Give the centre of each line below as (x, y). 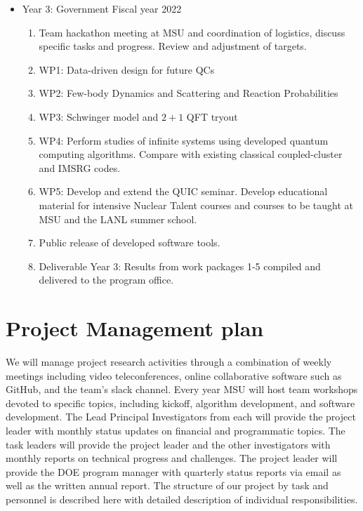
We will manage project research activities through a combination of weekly (169, 362)
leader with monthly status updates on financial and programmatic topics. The (176, 430)
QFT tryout (212, 116)
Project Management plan (135, 328)
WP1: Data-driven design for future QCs (127, 69)
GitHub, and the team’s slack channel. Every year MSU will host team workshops (182, 389)
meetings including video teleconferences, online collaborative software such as (174, 375)
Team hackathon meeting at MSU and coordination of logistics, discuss (192, 32)
